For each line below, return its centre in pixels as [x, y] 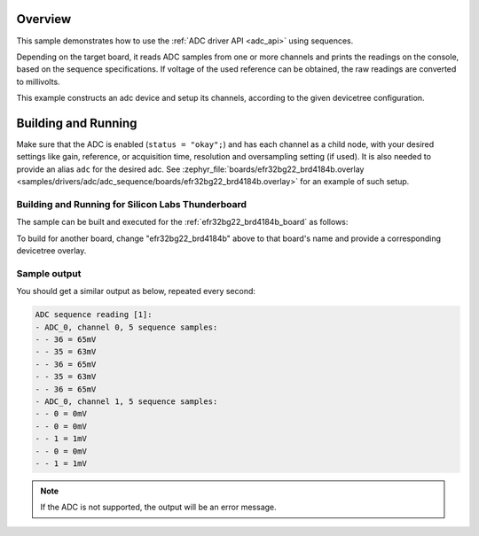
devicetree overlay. [51, 251]
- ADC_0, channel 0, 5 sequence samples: [126, 327]
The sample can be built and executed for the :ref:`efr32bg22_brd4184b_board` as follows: [182, 222]
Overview [44, 19]
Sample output [49, 273]
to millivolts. [39, 82]
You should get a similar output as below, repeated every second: [136, 291]
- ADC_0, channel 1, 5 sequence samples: [126, 401]
